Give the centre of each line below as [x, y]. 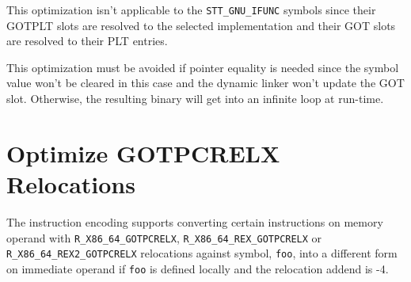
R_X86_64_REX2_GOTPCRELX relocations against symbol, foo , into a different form [202, 253]
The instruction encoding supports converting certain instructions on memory [195, 221]
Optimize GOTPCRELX [143, 152]
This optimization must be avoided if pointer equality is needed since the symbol [203, 67]
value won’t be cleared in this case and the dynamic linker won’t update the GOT [205, 83]
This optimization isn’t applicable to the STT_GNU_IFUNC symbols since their [191, 10]
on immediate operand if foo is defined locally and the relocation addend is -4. [198, 268]
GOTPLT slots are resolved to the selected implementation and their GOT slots [201, 25]
